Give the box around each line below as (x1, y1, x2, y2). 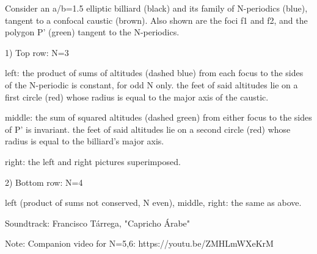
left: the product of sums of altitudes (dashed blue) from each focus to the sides (5, 66, 304, 79)
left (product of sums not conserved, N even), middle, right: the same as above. (5, 196, 302, 209)
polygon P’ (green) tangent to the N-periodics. (5, 26, 180, 38)
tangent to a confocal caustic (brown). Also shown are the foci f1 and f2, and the (5, 13, 308, 26)
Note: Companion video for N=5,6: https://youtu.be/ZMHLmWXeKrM (5, 237, 274, 250)
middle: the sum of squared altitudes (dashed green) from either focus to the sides (5, 111, 312, 124)
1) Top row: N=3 (5, 46, 69, 58)
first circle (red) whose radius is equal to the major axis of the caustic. (5, 90, 269, 103)
